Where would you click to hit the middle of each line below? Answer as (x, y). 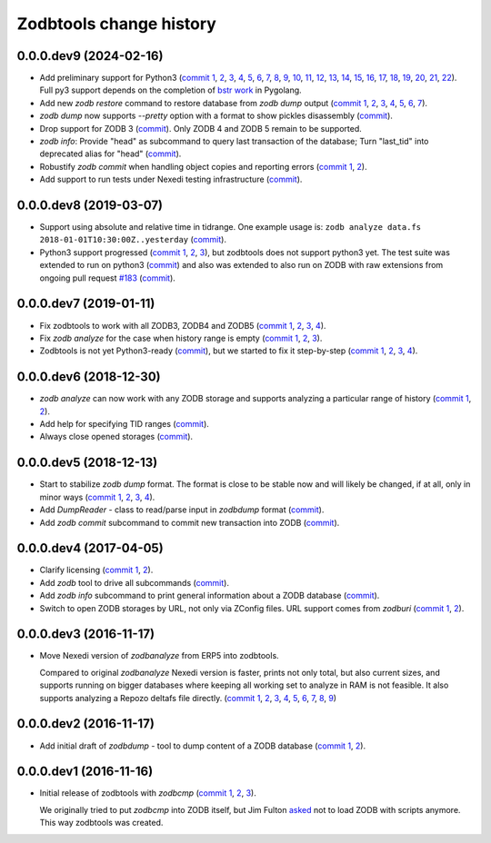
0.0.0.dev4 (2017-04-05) (90, 548)
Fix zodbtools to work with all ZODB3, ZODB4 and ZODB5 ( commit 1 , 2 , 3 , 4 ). (183, 325)
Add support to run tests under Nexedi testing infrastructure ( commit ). (171, 179)
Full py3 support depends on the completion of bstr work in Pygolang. (170, 90)
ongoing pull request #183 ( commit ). (108, 278)
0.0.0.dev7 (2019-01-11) (86, 304)
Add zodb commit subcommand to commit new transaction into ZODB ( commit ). (190, 522)
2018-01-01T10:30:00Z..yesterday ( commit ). (133, 240)
